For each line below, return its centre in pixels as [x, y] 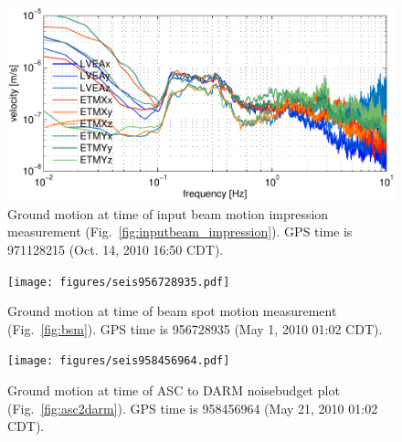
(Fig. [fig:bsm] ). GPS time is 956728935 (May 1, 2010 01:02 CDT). [195, 328]
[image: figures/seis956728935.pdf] [119, 282]
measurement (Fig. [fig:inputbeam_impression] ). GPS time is [180, 232]
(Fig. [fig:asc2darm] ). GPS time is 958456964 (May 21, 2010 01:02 [193, 408]
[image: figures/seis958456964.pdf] [119, 361]
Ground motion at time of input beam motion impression [168, 213]
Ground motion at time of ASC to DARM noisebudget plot [174, 390]
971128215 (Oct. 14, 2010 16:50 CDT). [116, 249]
